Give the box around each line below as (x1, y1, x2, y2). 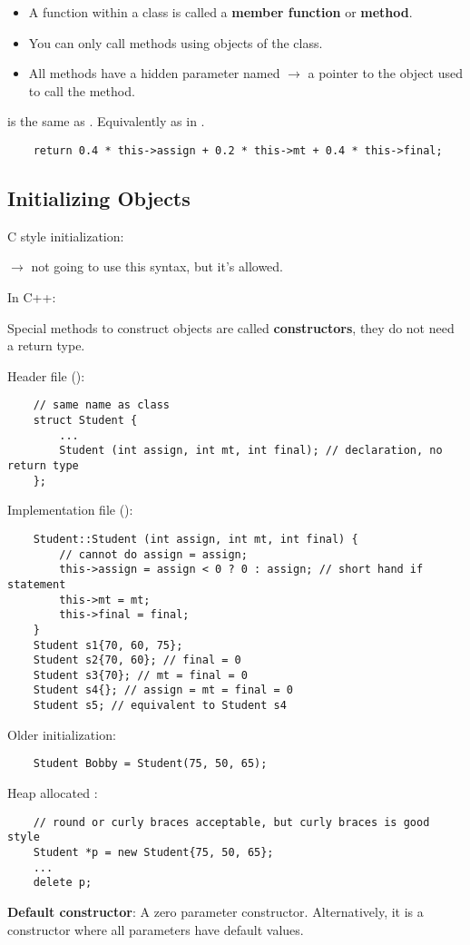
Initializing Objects (7, 184, 191, 212)
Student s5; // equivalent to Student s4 (33, 699, 287, 713)
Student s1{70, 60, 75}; (33, 638, 183, 652)
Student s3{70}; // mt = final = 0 (33, 668, 248, 682)
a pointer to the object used (308, 64, 463, 83)
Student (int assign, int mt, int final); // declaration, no (59, 444, 443, 458)
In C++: (7, 288, 56, 307)
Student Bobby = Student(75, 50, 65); (33, 757, 268, 771)
